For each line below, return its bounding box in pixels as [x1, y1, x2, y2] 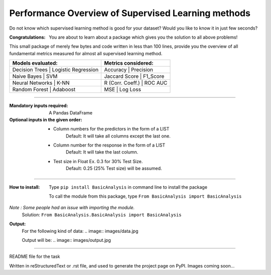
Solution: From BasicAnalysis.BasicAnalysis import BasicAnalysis [22, 211, 182, 218]
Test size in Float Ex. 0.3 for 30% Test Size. [53, 158, 143, 164]
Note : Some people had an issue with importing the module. [9, 205, 135, 211]
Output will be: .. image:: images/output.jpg [22, 237, 111, 243]
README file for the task [9, 253, 60, 259]
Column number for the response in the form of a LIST [53, 142, 166, 148]
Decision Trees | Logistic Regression [12, 66, 99, 73]
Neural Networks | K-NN [12, 79, 70, 86]
